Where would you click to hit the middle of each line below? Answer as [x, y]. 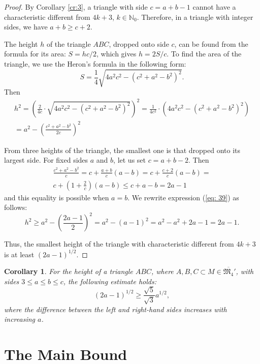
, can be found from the [211, 43]
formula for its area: [35, 54]
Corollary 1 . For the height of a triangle [69, 271]
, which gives [116, 54]
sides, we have [26, 27]
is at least [19, 254]
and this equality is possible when [57, 197]
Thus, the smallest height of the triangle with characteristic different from [119, 244]
